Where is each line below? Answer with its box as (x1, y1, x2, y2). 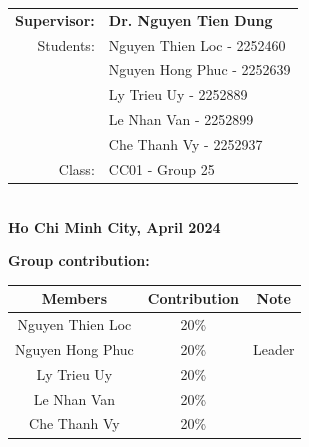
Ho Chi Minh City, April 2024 (8, 216, 221, 237)
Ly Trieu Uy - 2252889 (108, 84, 248, 105)
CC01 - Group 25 (108, 158, 215, 179)
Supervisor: (15, 9, 95, 30)
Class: (58, 158, 95, 179)
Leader (252, 338, 295, 359)
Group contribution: (8, 250, 150, 271)
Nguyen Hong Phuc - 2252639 (108, 59, 291, 80)
